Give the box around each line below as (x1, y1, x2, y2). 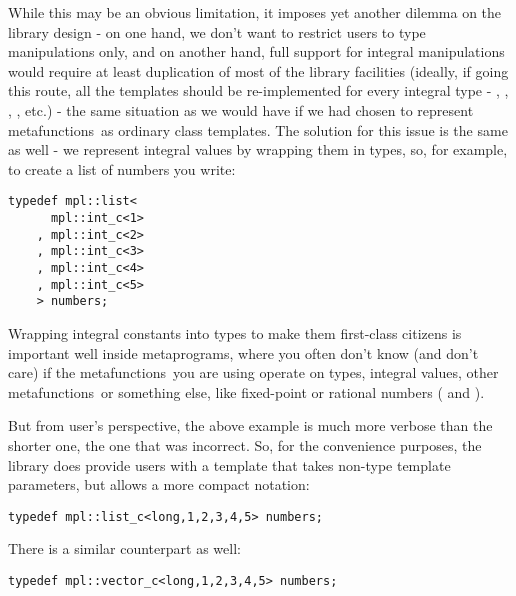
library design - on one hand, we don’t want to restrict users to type (8, 21, 426, 42)
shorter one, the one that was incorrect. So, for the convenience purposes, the (8, 434, 482, 455)
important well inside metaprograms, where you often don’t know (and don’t (8, 342, 479, 363)
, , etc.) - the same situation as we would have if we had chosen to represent (8, 99, 474, 120)
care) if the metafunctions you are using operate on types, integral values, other (8, 362, 499, 383)
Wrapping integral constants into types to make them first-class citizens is (8, 322, 462, 343)
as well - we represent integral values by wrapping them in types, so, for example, (8, 139, 508, 160)
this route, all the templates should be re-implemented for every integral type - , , (8, 80, 509, 101)
